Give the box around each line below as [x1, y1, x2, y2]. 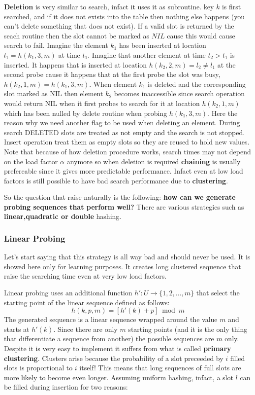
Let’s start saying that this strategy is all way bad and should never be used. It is [4, 251, 251, 262]
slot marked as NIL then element [4, 88, 103, 99]
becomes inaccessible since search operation [114, 88, 245, 99]
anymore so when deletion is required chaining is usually [66, 156, 241, 166]
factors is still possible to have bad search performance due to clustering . [4, 175, 228, 185]
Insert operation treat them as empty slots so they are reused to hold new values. [4, 137, 250, 147]
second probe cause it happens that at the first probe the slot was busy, [4, 69, 221, 79]
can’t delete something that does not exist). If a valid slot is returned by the [4, 21, 234, 31]
